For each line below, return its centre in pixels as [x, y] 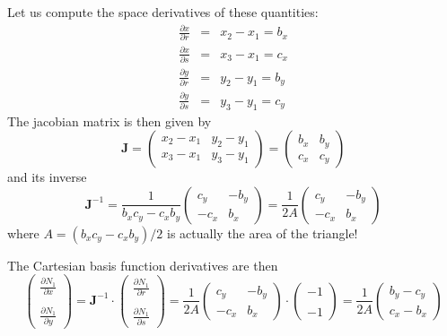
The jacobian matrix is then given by [110, 121]
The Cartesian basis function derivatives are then [143, 265]
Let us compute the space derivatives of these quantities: [163, 12]
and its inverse [47, 177]
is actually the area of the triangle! [263, 233]
